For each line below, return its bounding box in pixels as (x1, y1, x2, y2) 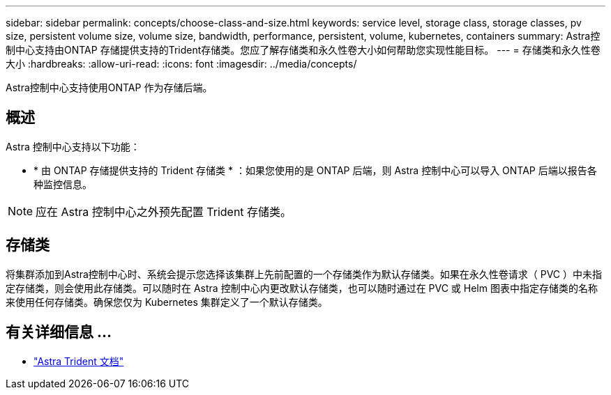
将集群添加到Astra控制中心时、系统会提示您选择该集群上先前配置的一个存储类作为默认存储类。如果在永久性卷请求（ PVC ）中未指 (6, 268, 602, 280)
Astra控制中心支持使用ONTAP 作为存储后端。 (6, 82, 213, 93)
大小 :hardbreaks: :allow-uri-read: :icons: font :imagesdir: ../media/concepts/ (6, 58, 357, 70)
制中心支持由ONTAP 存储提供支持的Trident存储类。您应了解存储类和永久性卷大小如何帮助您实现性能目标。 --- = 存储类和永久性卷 (6, 44, 601, 56)
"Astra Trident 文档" (33, 355, 124, 367)
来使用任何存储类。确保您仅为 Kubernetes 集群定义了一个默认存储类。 (6, 295, 328, 308)
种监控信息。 (33, 178, 92, 190)
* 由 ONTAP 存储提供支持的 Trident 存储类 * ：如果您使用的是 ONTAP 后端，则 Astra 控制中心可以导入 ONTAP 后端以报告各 (33, 164, 597, 176)
